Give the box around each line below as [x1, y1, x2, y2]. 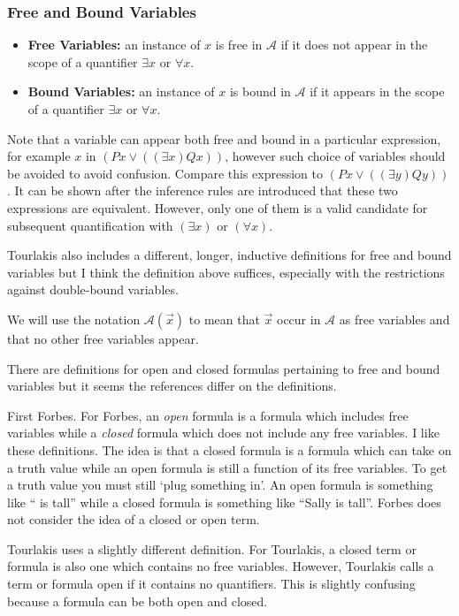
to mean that [188, 309, 260, 328]
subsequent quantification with [7, 216, 173, 234]
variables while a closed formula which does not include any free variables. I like [7, 423, 440, 442]
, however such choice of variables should [225, 147, 446, 165]
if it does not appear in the [280, 35, 428, 54]
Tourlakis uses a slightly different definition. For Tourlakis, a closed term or [7, 539, 417, 558]
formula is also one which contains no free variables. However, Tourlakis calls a [7, 557, 434, 575]
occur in [276, 309, 321, 328]
